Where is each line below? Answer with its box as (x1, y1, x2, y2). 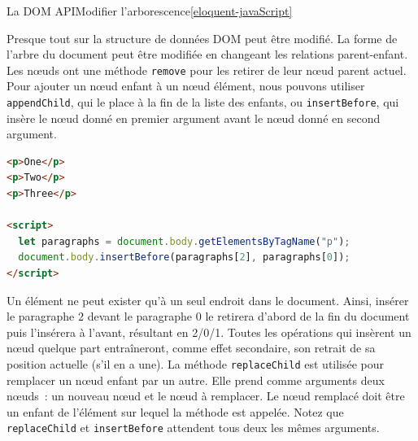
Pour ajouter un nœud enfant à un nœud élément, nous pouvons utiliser (7, 77, 365, 94)
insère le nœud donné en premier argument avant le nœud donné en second (7, 109, 381, 126)
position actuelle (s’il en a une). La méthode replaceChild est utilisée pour (7, 356, 385, 372)
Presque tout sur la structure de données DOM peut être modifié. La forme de (7, 29, 398, 46)
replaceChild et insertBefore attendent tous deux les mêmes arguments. (7, 419, 380, 436)
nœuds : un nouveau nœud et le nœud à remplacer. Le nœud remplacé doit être (7, 387, 405, 404)
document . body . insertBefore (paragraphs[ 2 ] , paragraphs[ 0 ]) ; (18, 251, 351, 264)
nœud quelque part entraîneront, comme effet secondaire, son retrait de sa (7, 339, 376, 356)
